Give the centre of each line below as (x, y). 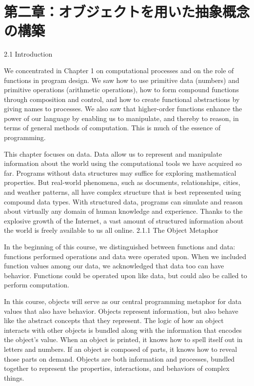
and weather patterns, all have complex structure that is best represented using (123, 192)
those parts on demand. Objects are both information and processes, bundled (119, 358)
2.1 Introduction (28, 54)
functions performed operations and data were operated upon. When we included (125, 256)
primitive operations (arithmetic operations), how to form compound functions (121, 90)
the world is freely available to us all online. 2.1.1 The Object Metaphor (111, 230)
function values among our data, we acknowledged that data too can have (114, 266)
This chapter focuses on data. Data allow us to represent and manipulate (113, 153)
